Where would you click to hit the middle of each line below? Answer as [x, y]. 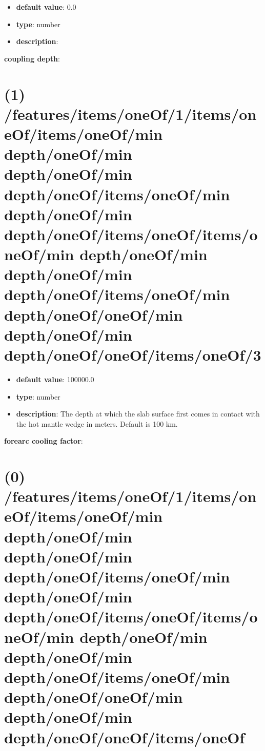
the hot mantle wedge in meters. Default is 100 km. [97, 423]
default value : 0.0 [46, 7]
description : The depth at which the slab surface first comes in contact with [138, 414]
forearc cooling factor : [44, 441]
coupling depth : [32, 58]
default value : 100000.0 [55, 379]
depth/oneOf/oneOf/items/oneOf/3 [133, 354]
